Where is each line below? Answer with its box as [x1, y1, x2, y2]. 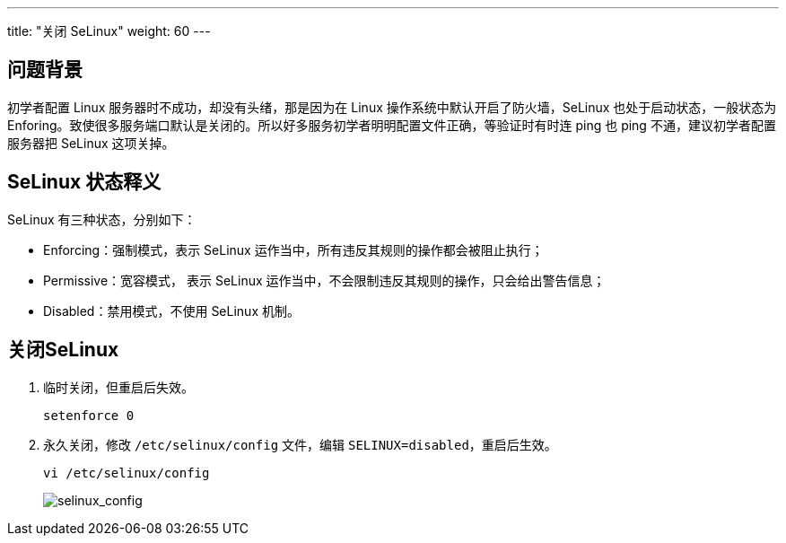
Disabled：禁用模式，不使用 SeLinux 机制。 [43, 302, 300, 319]
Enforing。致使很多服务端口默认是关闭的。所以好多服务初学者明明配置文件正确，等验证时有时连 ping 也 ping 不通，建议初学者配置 [7, 117, 776, 133]
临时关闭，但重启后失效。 [43, 379, 194, 395]
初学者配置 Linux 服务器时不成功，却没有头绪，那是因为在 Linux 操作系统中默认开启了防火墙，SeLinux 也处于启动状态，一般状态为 [7, 99, 777, 115]
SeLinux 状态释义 [7, 171, 162, 194]
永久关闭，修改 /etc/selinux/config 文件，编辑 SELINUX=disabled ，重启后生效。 [43, 436, 557, 452]
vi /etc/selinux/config [43, 465, 210, 480]
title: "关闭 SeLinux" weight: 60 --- [7, 23, 211, 39]
